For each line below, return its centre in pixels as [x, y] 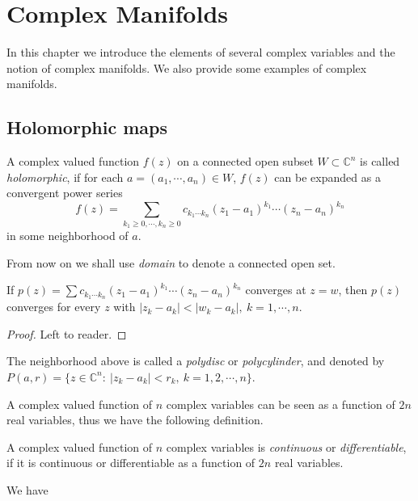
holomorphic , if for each [65, 177]
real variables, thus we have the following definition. [135, 420]
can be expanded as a [327, 177]
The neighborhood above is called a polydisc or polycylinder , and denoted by [196, 361]
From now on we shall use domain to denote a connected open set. [171, 262]
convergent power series [65, 193]
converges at [276, 290]
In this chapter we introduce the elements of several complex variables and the [201, 52]
